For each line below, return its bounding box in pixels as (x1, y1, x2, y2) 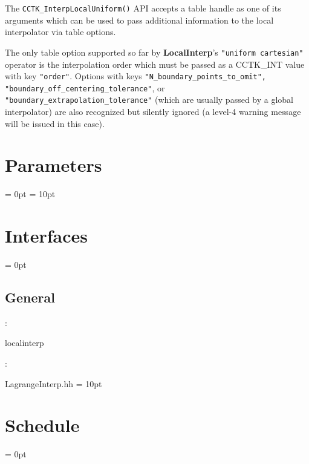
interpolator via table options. (5, 25, 116, 38)
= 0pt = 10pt (5, 188, 56, 200)
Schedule (5, 413, 80, 437)
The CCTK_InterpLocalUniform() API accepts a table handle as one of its (5, 2, 281, 14)
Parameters (5, 152, 102, 177)
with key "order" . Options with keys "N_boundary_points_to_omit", (5, 70, 266, 82)
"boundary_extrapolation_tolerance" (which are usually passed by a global (5, 93, 294, 106)
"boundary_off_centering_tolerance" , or (5, 81, 165, 94)
